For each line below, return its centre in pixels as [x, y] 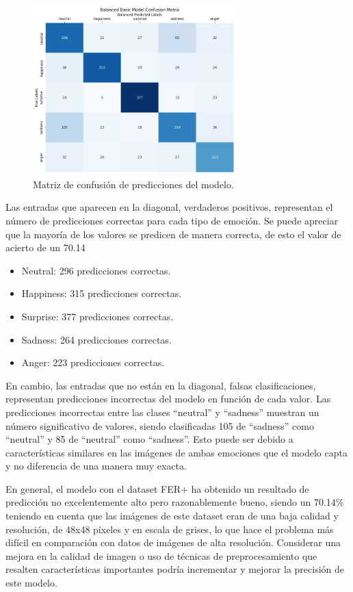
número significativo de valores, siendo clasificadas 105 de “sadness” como [160, 425]
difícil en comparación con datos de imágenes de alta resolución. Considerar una [173, 542]
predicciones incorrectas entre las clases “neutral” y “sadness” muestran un [162, 412]
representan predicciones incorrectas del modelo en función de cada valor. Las [168, 399]
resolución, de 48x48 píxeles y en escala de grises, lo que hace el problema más [170, 529]
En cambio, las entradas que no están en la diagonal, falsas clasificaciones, [161, 385]
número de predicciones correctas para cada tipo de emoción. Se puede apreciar [172, 220]
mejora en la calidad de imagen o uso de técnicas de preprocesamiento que [161, 555]
